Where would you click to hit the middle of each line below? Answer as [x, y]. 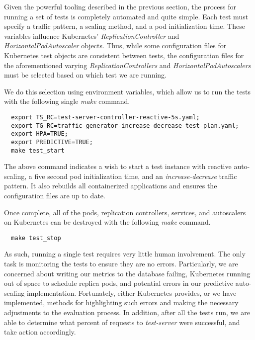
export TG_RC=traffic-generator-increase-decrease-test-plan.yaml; [125, 126]
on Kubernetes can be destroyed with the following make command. [107, 222]
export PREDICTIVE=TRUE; [52, 142]
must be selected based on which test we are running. [85, 75]
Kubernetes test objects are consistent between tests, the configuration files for [124, 55]
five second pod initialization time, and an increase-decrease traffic [136, 176]
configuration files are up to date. [55, 195]
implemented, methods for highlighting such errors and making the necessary [121, 302]
